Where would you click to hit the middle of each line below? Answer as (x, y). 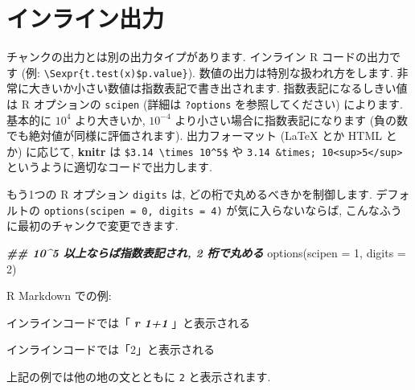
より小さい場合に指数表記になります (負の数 (292, 119)
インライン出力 (86, 18)
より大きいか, (110, 119)
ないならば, (312, 209)
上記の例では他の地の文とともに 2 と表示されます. (139, 376)
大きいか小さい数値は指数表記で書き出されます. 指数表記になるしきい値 (218, 88)
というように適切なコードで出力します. (109, 167)
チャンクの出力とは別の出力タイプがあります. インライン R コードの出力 (198, 57)
